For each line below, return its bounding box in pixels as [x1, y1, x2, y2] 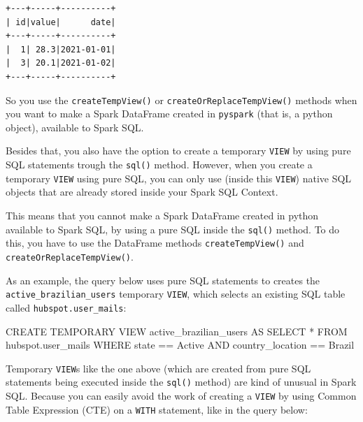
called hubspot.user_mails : [6, 300, 127, 314]
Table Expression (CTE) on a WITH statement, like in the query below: [6, 402, 308, 416]
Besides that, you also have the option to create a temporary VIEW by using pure [6, 143, 351, 158]
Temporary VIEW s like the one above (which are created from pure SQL [6, 361, 311, 375]
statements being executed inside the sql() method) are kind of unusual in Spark [6, 374, 357, 389]
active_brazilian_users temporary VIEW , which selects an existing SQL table [6, 286, 346, 301]
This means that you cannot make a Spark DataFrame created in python [6, 208, 319, 223]
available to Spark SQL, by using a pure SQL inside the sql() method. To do [6, 221, 340, 236]
